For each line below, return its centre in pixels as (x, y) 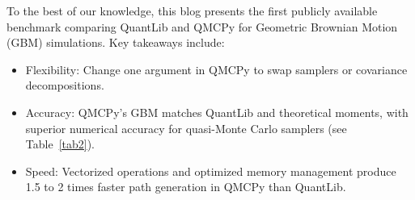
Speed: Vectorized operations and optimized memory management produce (211, 171)
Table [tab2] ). (60, 144)
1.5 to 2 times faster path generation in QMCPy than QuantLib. (186, 187)
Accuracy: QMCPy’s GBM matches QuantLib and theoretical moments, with (217, 112)
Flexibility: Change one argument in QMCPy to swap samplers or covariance (216, 69)
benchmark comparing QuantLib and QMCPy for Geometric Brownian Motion (202, 26)
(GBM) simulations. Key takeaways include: (116, 42)
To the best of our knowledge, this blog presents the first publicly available (192, 10)
